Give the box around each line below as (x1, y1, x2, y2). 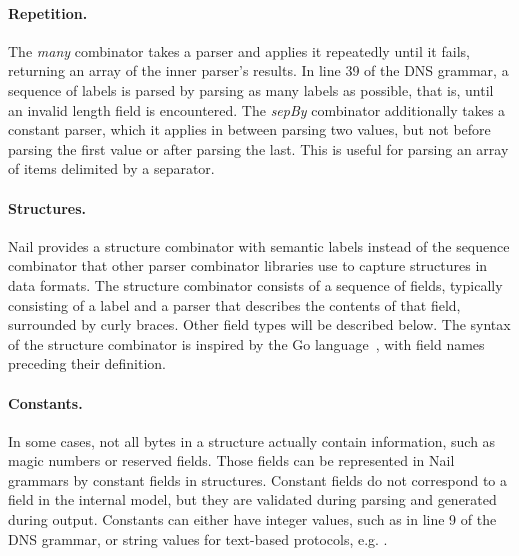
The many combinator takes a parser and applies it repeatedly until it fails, (8, 40, 470, 61)
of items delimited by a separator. (8, 158, 215, 179)
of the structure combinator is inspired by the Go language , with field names (8, 333, 485, 354)
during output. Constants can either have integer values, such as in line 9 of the (8, 509, 497, 530)
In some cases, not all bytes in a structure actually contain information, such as (8, 430, 496, 451)
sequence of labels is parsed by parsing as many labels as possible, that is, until (8, 79, 494, 100)
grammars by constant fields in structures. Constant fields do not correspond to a (8, 469, 508, 490)
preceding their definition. (8, 353, 167, 374)
